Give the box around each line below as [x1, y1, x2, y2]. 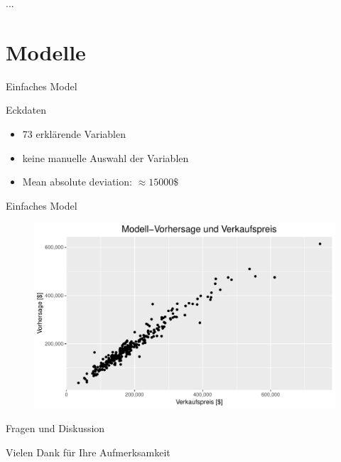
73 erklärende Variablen [22, 126, 126, 141]
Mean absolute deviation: [22, 174, 132, 189]
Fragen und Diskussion [6, 421, 105, 436]
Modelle [6, 37, 86, 66]
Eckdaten [6, 102, 46, 117]
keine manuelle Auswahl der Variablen [22, 150, 189, 165]
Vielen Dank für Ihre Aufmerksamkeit [6, 444, 170, 459]
